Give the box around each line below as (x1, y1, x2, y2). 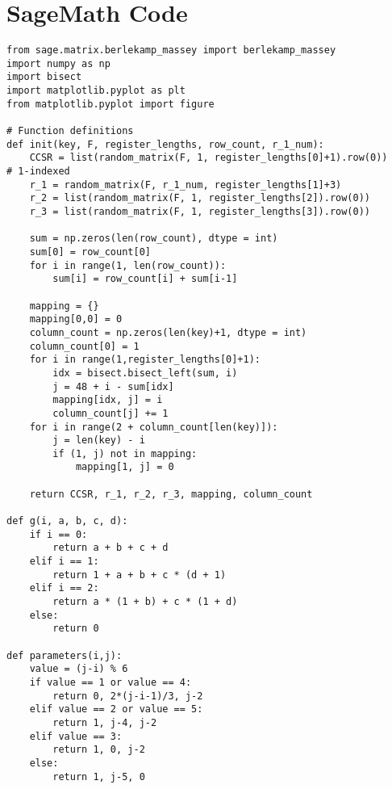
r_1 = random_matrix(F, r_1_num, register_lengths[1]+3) (29, 178, 342, 191)
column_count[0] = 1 (29, 340, 140, 352)
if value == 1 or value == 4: (29, 676, 192, 688)
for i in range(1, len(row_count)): (29, 259, 227, 271)
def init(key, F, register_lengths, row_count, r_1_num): (6, 138, 324, 150)
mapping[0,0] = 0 (29, 313, 123, 325)
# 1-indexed (6, 166, 70, 178)
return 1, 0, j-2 (52, 744, 145, 756)
